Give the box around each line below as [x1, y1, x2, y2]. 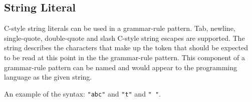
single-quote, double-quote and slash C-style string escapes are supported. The [4, 32, 245, 43]
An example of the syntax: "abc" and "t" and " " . [4, 88, 161, 99]
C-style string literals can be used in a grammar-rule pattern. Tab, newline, [4, 23, 235, 33]
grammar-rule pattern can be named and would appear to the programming [4, 62, 237, 72]
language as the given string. [4, 72, 92, 82]
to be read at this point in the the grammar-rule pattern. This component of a [4, 52, 245, 62]
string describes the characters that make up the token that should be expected [4, 42, 248, 53]
